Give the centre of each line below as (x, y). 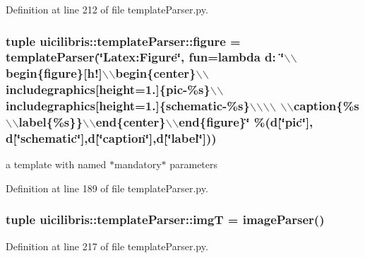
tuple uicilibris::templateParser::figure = (123, 41)
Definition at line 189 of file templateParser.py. (107, 188)
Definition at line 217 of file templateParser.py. (107, 246)
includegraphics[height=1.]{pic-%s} (108, 89)
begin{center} (156, 73)
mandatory (138, 164)
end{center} (131, 122)
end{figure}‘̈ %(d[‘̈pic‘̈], (246, 122)
